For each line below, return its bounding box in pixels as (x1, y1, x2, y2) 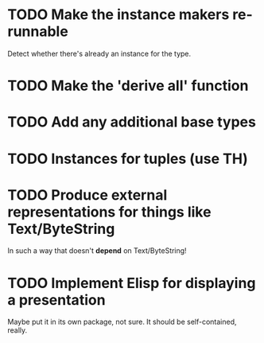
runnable (7, 22, 68, 41)
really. (7, 325, 28, 335)
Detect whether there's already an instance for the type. (7, 49, 192, 58)
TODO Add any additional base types (7, 113, 256, 131)
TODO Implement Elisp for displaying (7, 274, 256, 292)
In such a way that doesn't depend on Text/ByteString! (7, 246, 188, 255)
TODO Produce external (7, 185, 168, 204)
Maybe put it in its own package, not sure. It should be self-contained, (7, 317, 237, 327)
